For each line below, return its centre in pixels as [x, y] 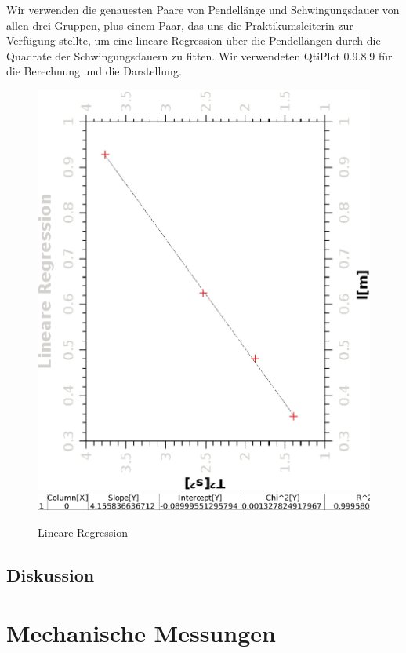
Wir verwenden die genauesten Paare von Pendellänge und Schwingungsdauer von [203, 9]
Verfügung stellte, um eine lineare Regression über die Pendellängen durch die [194, 40]
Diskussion [51, 575]
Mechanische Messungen [141, 632]
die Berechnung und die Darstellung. [94, 71]
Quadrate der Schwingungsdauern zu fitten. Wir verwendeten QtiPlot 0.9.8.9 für [199, 55]
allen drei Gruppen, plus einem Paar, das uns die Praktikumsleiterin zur [180, 25]
